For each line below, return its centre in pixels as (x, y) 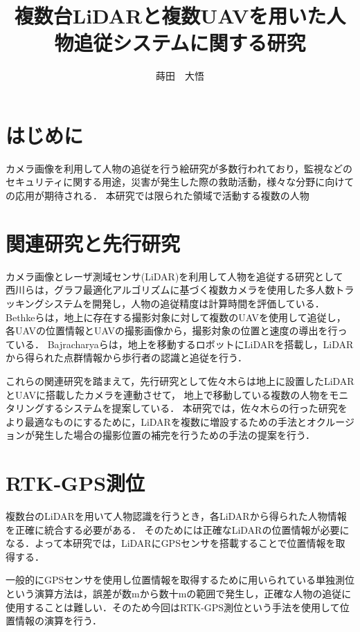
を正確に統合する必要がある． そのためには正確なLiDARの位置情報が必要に (178, 529)
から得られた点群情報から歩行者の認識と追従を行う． (126, 358)
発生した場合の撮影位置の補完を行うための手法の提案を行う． (174, 435)
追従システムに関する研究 (190, 43)
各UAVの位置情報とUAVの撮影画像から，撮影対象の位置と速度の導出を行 (172, 331)
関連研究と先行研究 (93, 243)
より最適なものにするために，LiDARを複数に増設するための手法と (156, 421)
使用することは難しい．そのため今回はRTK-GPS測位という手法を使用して (173, 607)
